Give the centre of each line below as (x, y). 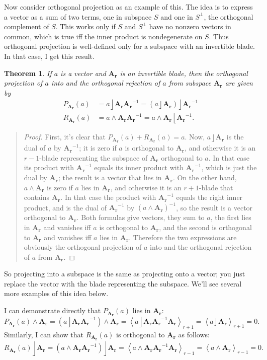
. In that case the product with (108, 197)
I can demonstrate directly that (53, 310)
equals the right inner (209, 197)
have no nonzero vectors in (190, 26)
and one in (177, 16)
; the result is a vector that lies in (110, 177)
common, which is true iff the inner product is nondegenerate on (103, 36)
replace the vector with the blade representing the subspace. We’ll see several (123, 283)
